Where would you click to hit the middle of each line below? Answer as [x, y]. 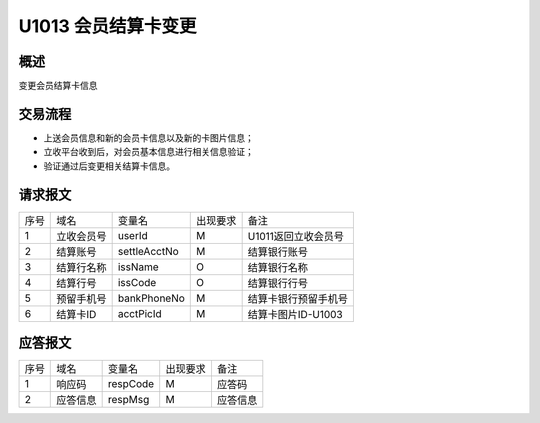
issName [138, 267]
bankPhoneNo [151, 298]
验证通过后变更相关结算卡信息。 [109, 166]
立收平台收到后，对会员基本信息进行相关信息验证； [148, 152]
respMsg [128, 400]
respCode [131, 384]
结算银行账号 [278, 252]
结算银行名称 [278, 267]
